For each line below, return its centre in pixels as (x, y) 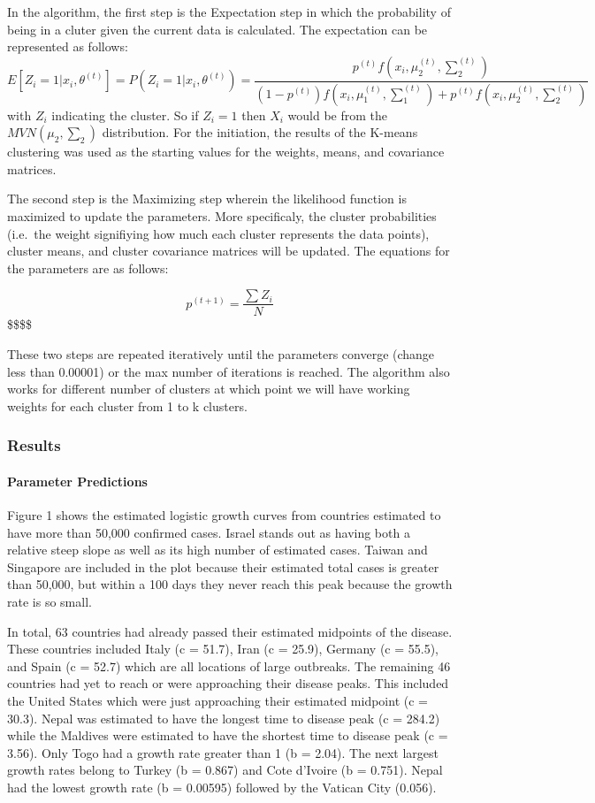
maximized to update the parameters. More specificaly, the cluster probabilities (222, 216)
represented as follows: (68, 46)
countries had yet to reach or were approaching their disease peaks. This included (228, 683)
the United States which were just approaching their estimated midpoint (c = (217, 701)
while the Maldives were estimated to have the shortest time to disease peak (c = (228, 735)
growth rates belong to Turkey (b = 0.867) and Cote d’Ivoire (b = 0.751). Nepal (225, 770)
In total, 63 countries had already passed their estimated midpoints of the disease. (230, 631)
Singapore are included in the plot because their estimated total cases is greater (223, 566)
